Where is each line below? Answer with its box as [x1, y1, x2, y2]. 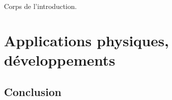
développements [4, 49, 115, 70]
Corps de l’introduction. [4, 1, 77, 11]
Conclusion [4, 84, 62, 99]
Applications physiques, [4, 30, 169, 50]
